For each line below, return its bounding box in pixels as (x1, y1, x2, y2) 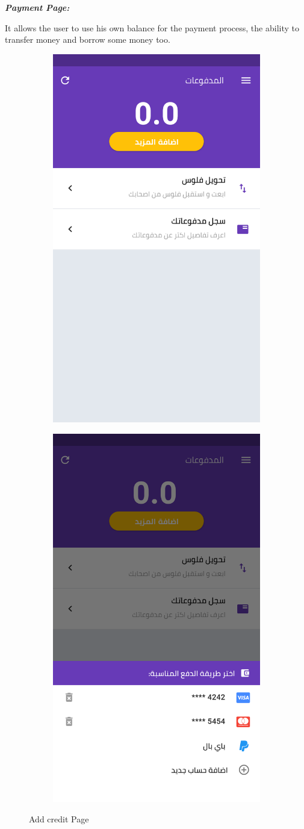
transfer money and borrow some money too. (5, 33, 170, 46)
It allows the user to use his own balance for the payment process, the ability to (5, 21, 299, 34)
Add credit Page (29, 813, 89, 825)
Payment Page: (5, 1, 70, 13)
